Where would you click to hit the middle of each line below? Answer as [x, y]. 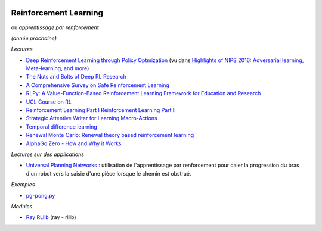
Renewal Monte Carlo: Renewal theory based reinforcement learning [110, 135]
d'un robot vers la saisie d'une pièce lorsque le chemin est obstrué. [109, 173]
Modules [22, 206]
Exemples [23, 185]
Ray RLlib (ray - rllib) [51, 217]
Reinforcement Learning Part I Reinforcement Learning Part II [101, 110]
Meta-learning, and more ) [58, 68]
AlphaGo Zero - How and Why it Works [74, 143]
